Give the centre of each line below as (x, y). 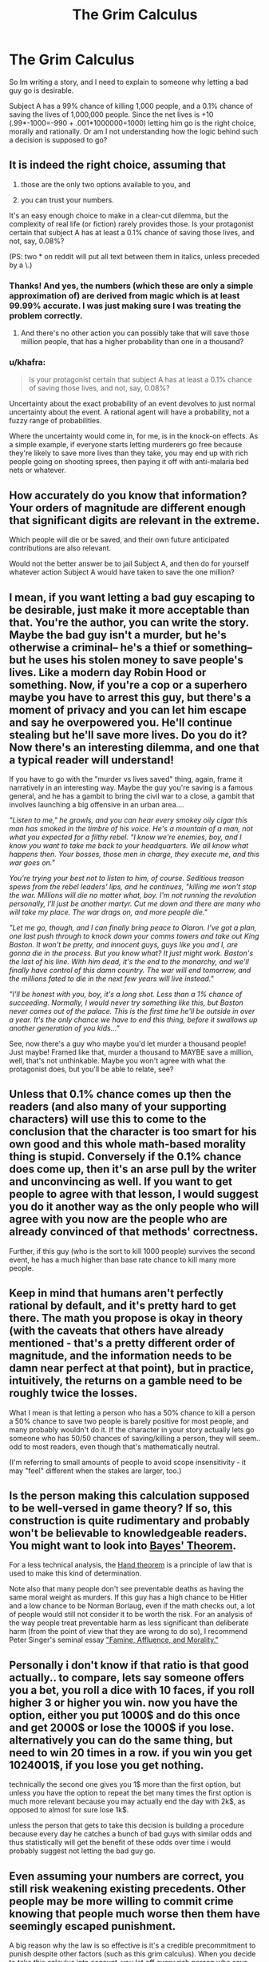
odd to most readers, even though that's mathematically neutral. (115, 1447)
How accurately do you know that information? (128, 495)
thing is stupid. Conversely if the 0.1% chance (125, 1157)
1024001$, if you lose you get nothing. (107, 1765)
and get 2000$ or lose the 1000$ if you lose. (122, 1727)
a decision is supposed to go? (58, 140)
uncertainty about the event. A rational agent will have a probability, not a (129, 412)
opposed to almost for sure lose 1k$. (69, 1810)
